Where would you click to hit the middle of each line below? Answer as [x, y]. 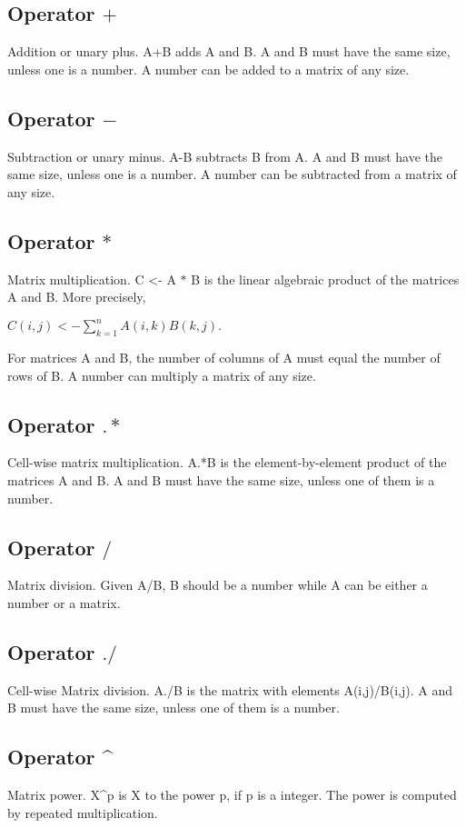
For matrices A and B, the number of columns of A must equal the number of [224, 358]
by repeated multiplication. [83, 812]
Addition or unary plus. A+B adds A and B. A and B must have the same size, [229, 51]
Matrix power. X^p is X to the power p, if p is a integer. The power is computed [232, 795]
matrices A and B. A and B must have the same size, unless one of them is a [221, 480]
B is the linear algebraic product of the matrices [325, 279]
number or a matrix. [64, 603]
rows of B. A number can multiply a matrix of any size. [162, 375]
